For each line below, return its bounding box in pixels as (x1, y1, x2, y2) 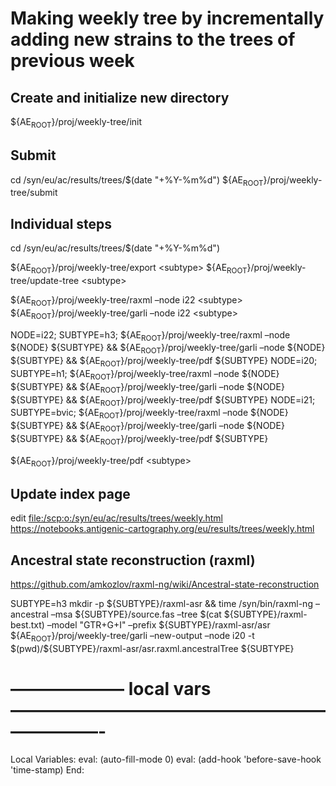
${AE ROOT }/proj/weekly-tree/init (10, 116, 143, 130)
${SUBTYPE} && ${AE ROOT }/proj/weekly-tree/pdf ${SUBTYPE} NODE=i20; (10, 355, 318, 369)
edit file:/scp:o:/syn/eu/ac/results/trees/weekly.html (10, 512, 224, 524)
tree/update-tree (10, 275, 80, 287)
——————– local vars (10, 678, 212, 701)
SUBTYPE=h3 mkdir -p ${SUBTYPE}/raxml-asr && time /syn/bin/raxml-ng (10, 598, 313, 610)
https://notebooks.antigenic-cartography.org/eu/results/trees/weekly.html (10, 523, 315, 535)
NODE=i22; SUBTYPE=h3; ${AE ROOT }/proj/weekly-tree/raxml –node (10, 328, 291, 343)
